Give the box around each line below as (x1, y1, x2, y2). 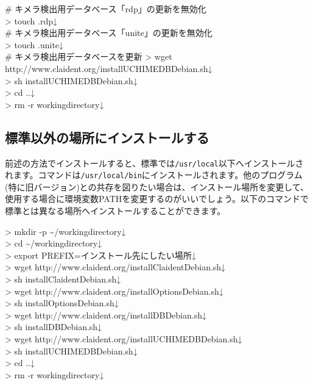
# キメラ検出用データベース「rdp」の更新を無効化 (5, 2, 206, 15)
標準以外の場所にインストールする (5, 128, 209, 146)
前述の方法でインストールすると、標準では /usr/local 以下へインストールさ (5, 156, 304, 169)
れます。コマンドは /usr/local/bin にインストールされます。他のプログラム (5, 168, 303, 181)
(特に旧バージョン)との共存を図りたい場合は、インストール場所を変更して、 (5, 180, 309, 193)
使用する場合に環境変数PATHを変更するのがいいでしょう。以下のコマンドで (5, 192, 309, 205)
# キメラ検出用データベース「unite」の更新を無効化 (5, 26, 213, 39)
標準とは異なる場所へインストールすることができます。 (5, 204, 226, 217)
